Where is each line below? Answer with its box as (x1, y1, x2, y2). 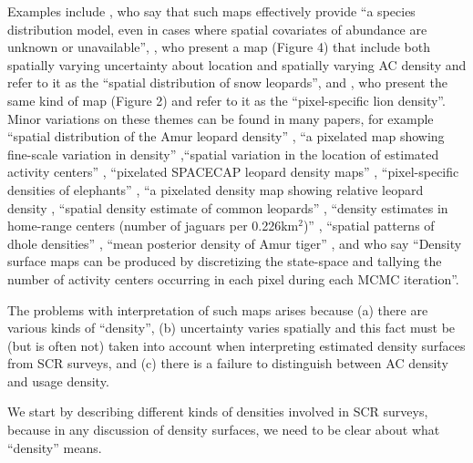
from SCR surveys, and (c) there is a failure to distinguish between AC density (7, 354, 448, 373)
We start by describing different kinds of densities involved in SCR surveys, (7, 402, 428, 421)
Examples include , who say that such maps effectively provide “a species (7, 2, 416, 20)
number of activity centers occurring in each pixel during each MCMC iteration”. (7, 269, 459, 288)
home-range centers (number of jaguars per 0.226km (7, 216, 299, 235)
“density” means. (7, 437, 102, 457)
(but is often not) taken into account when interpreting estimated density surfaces (7, 335, 466, 355)
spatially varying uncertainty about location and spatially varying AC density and (7, 55, 467, 74)
